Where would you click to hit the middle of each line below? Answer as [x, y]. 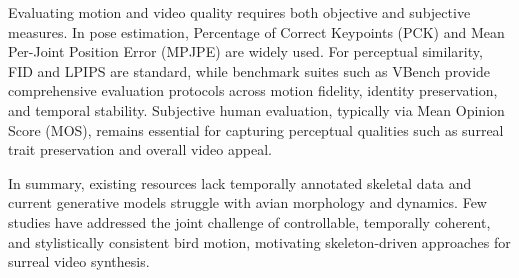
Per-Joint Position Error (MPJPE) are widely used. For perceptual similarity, [245, 51]
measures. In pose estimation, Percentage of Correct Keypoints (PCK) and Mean [256, 31]
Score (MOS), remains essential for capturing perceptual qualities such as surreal [256, 129]
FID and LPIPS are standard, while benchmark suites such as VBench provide [249, 70]
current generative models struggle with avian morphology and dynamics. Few [247, 202]
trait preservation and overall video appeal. [140, 149]
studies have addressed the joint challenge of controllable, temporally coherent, [249, 221]
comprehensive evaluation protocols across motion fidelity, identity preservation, [253, 90]
